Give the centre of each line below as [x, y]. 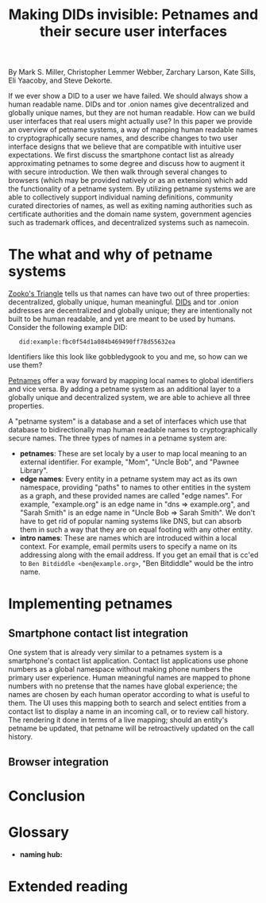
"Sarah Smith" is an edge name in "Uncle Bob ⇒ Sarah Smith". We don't [137, 513]
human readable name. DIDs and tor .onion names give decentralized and [128, 104]
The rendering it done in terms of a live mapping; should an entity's [118, 720]
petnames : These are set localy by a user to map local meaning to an [133, 454]
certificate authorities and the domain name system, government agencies [130, 214]
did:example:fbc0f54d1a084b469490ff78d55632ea [97, 342]
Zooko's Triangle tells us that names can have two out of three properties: [129, 294]
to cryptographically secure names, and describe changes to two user [123, 138]
